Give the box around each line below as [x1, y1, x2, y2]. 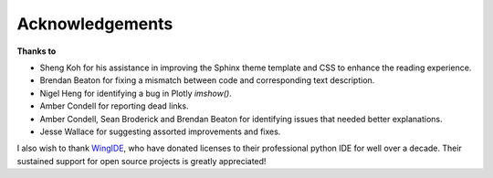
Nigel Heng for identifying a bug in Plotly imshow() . [39, 88, 232, 99]
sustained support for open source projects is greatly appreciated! [16, 155, 267, 166]
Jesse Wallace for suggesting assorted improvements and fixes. [39, 126, 281, 137]
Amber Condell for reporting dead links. [39, 100, 189, 111]
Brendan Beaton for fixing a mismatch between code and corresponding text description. [39, 75, 375, 86]
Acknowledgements [16, 14, 173, 34]
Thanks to [16, 46, 57, 57]
